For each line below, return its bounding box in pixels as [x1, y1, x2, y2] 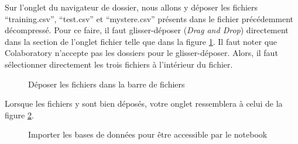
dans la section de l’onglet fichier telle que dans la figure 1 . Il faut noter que [5, 35, 278, 47]
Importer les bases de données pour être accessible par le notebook [28, 128, 268, 141]
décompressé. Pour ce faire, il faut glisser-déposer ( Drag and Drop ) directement [5, 24, 289, 36]
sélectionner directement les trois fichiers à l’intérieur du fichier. [5, 58, 233, 70]
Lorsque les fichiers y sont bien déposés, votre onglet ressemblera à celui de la [5, 97, 283, 110]
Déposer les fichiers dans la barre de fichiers [28, 78, 185, 90]
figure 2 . [5, 108, 34, 121]
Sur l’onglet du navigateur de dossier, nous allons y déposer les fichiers [5, 1, 258, 13]
